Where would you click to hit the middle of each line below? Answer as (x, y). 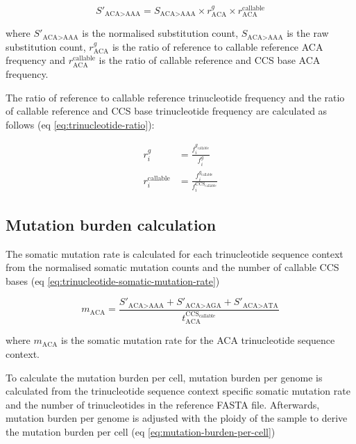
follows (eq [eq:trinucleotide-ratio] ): (80, 124)
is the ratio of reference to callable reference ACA (218, 46)
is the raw (308, 33)
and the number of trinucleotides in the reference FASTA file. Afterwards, (163, 404)
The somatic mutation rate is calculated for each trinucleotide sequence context (175, 253)
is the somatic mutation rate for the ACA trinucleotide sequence (198, 340)
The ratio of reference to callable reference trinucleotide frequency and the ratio (175, 97)
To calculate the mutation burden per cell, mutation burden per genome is (164, 377)
